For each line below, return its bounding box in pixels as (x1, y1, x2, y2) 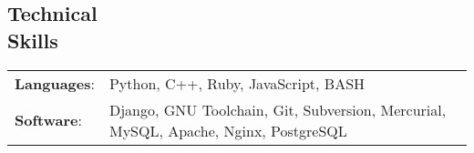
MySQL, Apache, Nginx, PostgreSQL (108, 119, 347, 141)
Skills (7, 25, 58, 54)
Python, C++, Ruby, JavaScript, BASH (108, 72, 366, 94)
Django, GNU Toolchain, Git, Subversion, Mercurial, (108, 98, 447, 120)
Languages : (15, 72, 95, 94)
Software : (15, 109, 82, 131)
